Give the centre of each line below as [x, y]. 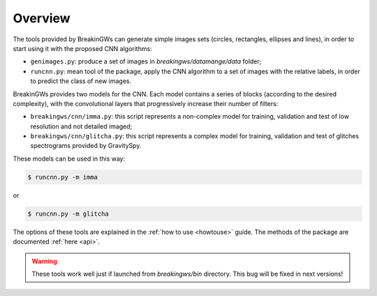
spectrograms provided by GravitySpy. [86, 146]
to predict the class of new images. [81, 81]
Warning [44, 261]
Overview [42, 18]
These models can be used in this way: [69, 158]
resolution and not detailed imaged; [81, 126]
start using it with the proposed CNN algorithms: [83, 48]
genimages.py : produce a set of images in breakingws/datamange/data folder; [146, 61]
